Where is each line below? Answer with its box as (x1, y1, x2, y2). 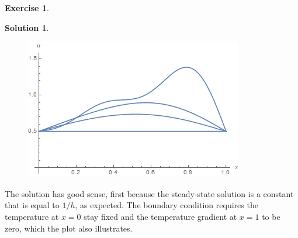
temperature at (5, 210, 59, 222)
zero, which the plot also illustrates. (5, 222, 133, 234)
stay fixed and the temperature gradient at (84, 210, 237, 222)
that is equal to (5, 199, 60, 211)
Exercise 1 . (5, 2, 49, 13)
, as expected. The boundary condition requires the (75, 199, 258, 211)
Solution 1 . (5, 21, 49, 33)
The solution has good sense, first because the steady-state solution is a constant (5, 187, 294, 199)
